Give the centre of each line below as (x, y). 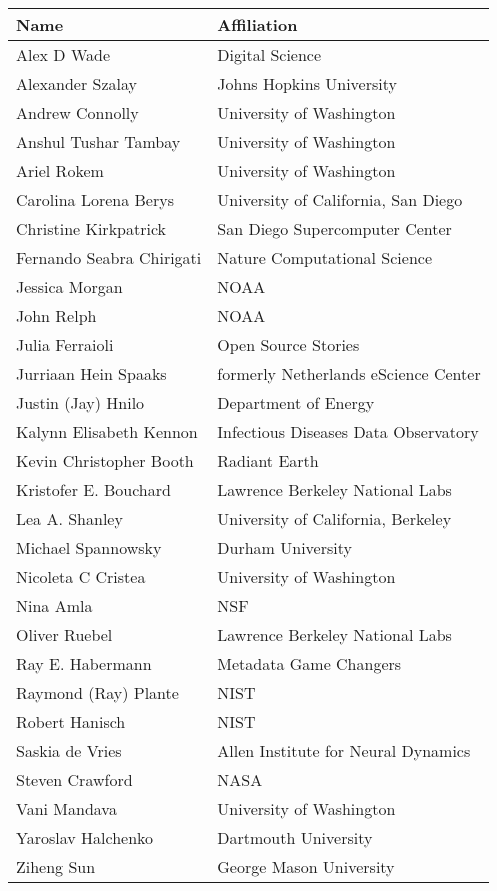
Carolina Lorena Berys (95, 199)
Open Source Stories (288, 344)
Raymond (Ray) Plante (97, 692)
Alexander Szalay (76, 83)
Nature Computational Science (325, 257)
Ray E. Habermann (84, 663)
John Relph (56, 315)
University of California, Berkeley (334, 518)
